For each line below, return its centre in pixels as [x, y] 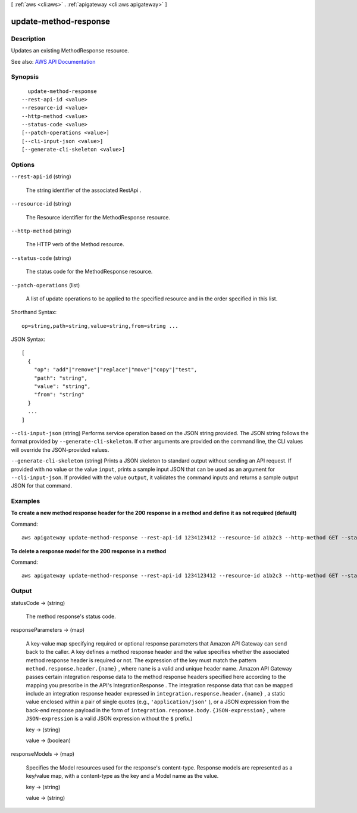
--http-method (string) [41, 231]
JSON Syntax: [28, 339]
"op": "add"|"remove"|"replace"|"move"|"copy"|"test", [115, 370]
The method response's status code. [71, 616]
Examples [26, 501]
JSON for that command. [42, 486]
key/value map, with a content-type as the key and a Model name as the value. [122, 776]
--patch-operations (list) [46, 285]
